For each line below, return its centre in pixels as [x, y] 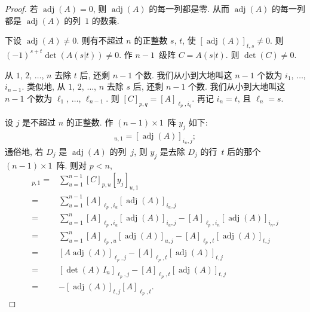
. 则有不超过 [100, 40]
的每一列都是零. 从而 [189, 8]
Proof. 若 [22, 8]
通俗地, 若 [24, 151]
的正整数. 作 [90, 122]
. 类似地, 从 [44, 86]
